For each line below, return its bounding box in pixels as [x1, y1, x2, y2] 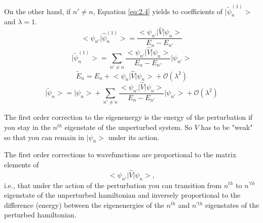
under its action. [108, 131, 160, 142]
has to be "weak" [201, 121, 253, 132]
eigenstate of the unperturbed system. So [64, 121, 193, 132]
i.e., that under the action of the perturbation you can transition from [4, 180, 222, 190]
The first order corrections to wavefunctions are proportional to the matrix [4, 149, 237, 160]
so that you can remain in [4, 131, 85, 142]
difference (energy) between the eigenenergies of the [4, 199, 164, 210]
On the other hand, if [4, 6, 71, 16]
